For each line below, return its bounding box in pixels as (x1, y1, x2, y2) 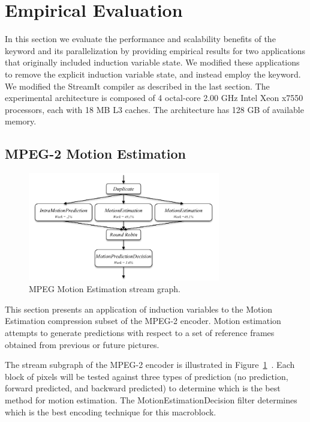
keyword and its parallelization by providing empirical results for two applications (5, 44, 306, 57)
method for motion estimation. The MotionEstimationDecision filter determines (5, 394, 297, 406)
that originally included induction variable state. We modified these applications (5, 56, 300, 69)
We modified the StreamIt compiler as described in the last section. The (5, 79, 270, 92)
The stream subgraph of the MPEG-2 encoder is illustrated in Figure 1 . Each (5, 358, 295, 371)
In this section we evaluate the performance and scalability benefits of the (5, 32, 276, 45)
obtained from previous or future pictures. (5, 338, 159, 350)
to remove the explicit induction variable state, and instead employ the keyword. (5, 67, 301, 80)
